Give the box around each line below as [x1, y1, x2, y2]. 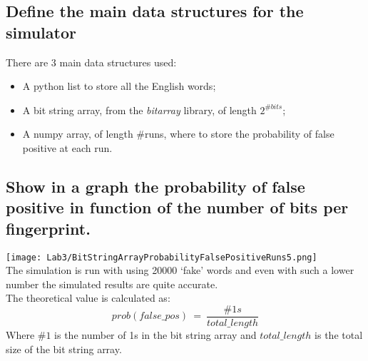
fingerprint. [6, 217, 91, 239]
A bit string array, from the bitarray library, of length [22, 102, 257, 117]
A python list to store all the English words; [22, 78, 216, 93]
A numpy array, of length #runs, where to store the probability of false [22, 126, 334, 141]
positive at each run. [22, 140, 113, 155]
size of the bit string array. [6, 341, 122, 356]
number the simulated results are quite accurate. [6, 276, 218, 291]
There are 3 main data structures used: [6, 54, 177, 69]
